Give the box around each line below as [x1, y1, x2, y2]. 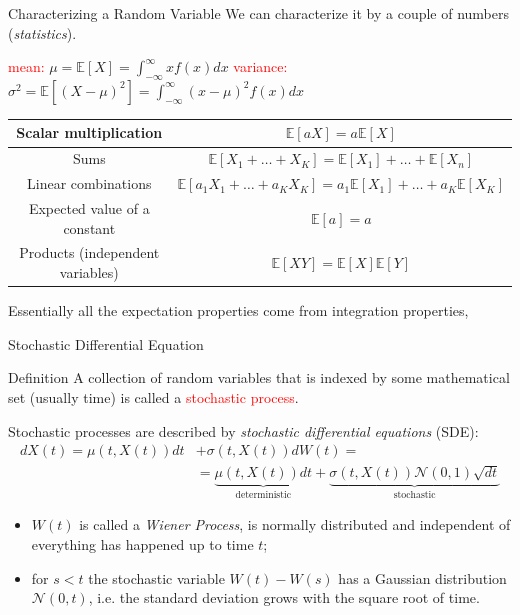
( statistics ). [8, 22, 77, 43]
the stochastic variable [88, 567, 225, 588]
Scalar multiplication [16, 122, 163, 143]
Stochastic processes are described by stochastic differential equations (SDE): [8, 420, 479, 441]
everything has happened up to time [31, 533, 254, 554]
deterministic [235, 489, 292, 500]
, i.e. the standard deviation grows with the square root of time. [88, 587, 480, 608]
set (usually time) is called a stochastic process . [8, 386, 299, 407]
